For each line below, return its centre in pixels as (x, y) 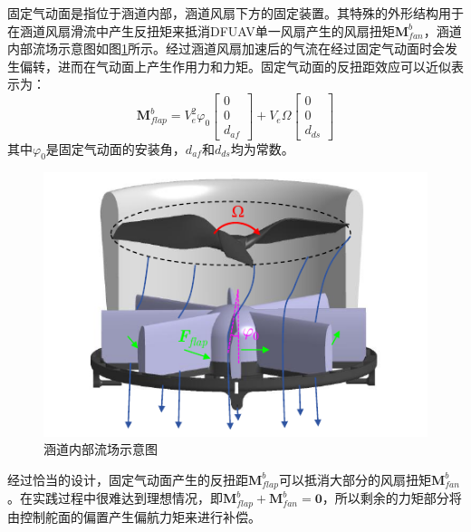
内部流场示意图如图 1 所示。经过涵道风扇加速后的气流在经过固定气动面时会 (226, 48)
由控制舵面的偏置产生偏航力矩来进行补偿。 (134, 516)
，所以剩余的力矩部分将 (392, 498)
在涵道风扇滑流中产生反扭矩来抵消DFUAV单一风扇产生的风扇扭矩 (201, 30)
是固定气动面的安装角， (115, 148)
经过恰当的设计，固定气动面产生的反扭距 (128, 479)
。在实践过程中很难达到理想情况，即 (115, 498)
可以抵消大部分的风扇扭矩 (355, 479)
